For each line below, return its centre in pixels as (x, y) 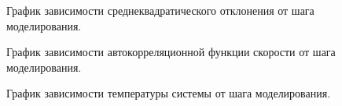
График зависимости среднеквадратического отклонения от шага (160, 10)
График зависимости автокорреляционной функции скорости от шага (171, 52)
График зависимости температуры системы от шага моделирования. (169, 93)
